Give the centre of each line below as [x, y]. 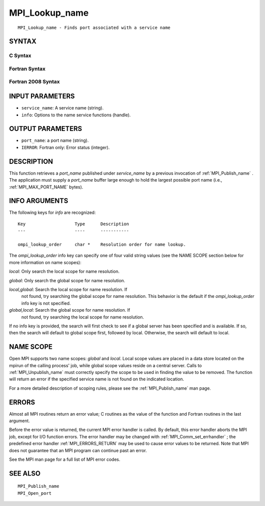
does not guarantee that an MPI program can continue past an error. [78, 450]
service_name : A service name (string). [63, 108]
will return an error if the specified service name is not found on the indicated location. [96, 379]
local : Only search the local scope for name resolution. [64, 271]
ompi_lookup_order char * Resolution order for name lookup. [102, 245]
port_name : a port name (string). [55, 140]
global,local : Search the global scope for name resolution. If [69, 310]
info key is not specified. [46, 303]
